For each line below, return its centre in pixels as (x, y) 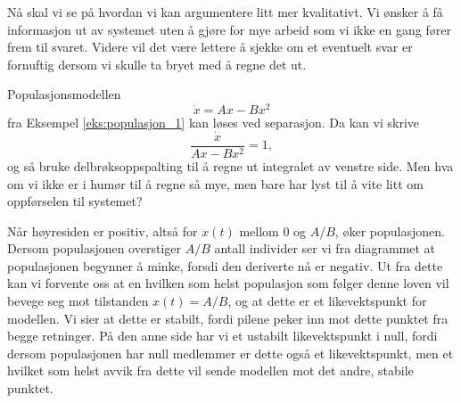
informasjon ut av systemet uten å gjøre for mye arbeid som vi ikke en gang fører (229, 29)
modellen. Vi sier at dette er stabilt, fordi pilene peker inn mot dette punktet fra (228, 318)
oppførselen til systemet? (75, 201)
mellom (259, 230)
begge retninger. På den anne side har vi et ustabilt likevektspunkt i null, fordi (222, 336)
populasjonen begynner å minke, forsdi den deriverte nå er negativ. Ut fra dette (225, 265)
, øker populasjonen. (390, 230)
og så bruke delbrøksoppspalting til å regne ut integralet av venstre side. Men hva (230, 165)
